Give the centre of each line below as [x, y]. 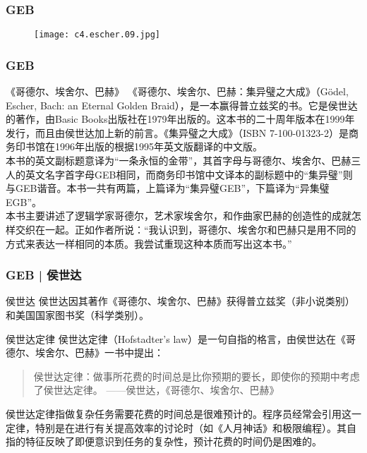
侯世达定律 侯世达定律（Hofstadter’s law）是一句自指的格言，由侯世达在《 [176, 338]
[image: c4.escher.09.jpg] [97, 35]
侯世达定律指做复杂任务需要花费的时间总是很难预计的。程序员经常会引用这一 [183, 413]
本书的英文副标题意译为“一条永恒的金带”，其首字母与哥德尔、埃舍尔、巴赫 [179, 161]
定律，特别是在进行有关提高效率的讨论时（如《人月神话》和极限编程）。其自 [181, 427]
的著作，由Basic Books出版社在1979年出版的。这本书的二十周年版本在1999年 [180, 119]
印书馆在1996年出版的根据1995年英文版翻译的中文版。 [139, 146]
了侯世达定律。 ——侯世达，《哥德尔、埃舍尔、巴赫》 [156, 390]
